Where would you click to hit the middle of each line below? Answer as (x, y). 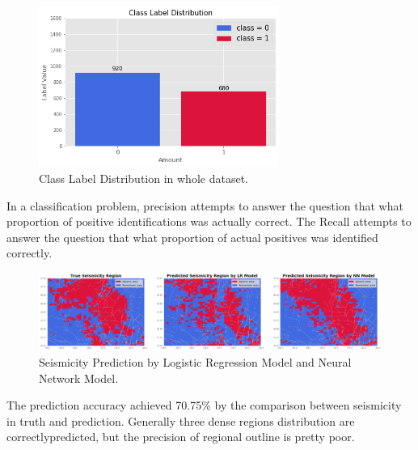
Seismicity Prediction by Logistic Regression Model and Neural (195, 362)
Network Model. (79, 378)
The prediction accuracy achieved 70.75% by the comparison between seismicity (204, 405)
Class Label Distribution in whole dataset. (144, 178)
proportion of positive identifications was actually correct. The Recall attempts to (209, 221)
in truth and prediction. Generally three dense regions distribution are (181, 420)
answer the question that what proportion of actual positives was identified (192, 237)
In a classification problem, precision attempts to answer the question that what (205, 205)
